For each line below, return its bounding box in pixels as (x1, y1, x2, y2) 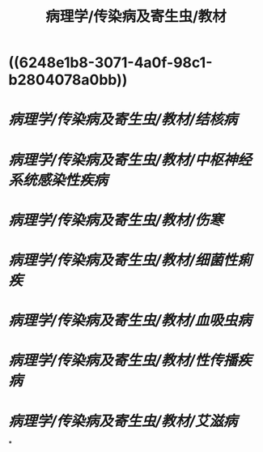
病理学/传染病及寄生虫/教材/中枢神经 (8, 151, 252, 168)
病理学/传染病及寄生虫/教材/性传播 (8, 352, 238, 369)
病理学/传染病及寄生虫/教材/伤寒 (8, 211, 224, 229)
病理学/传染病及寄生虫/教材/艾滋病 (8, 411, 238, 430)
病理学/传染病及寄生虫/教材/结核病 (8, 110, 238, 129)
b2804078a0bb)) (8, 70, 128, 89)
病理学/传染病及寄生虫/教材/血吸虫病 (8, 311, 252, 330)
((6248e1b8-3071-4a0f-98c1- (8, 53, 213, 72)
